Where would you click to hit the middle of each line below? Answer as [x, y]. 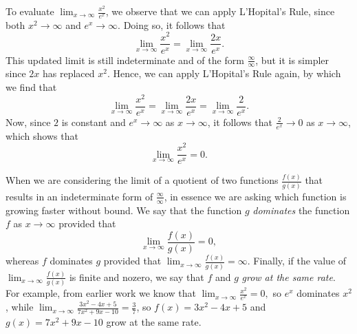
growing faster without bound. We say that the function [124, 210]
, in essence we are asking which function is [255, 196]
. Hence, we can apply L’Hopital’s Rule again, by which [224, 73]
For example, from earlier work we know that [101, 293]
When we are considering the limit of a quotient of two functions [142, 180]
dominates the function [301, 210]
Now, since [28, 122]
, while [20, 307]
